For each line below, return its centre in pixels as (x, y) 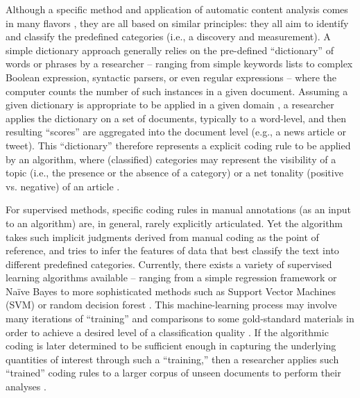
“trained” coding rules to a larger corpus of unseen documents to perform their (173, 373)
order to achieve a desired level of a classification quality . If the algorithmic (167, 332)
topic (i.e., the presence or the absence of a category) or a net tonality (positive (174, 173)
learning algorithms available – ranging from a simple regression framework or (171, 277)
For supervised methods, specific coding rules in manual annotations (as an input (178, 209)
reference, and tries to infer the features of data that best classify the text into (172, 250)
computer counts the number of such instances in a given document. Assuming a (177, 91)
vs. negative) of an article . (63, 186)
